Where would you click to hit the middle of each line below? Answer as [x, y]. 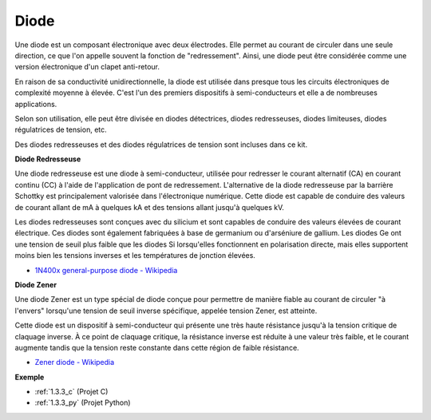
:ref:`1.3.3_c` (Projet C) [71, 392]
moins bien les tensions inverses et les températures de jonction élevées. [135, 256]
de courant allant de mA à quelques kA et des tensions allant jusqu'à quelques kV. [150, 207]
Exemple [30, 377]
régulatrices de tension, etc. [61, 130]
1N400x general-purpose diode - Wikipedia [106, 270]
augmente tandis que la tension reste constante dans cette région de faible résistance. [157, 347]
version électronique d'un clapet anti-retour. [87, 67]
